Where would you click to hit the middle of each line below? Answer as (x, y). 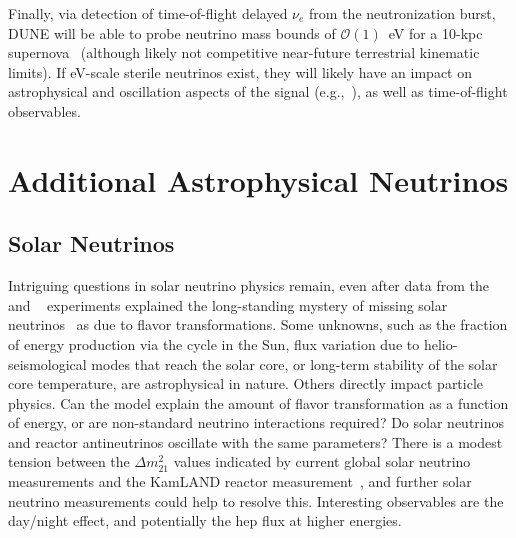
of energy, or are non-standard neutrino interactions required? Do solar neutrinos (256, 422)
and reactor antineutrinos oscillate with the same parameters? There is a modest (255, 441)
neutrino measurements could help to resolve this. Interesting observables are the (256, 500)
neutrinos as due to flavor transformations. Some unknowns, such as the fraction (258, 324)
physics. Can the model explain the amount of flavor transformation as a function (258, 402)
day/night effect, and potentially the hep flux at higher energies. (205, 520)
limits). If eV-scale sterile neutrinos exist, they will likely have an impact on (240, 71)
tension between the (69, 461)
